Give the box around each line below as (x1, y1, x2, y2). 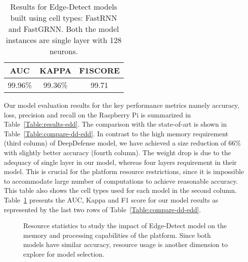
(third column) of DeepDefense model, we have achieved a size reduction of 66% (4, 138, 241, 148)
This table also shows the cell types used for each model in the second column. (4, 185, 237, 195)
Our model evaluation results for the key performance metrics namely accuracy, (4, 100, 239, 110)
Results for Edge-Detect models (10, 1, 117, 12)
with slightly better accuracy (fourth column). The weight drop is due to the (4, 147, 231, 157)
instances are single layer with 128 (6, 34, 122, 45)
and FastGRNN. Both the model (8, 23, 119, 34)
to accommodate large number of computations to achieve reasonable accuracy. (4, 175, 238, 186)
